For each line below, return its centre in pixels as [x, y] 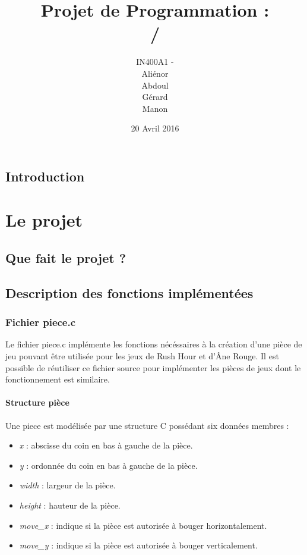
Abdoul [155, 85]
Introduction [45, 176]
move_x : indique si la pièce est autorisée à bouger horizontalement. [143, 525]
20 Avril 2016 [155, 128]
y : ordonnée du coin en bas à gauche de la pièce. [108, 465]
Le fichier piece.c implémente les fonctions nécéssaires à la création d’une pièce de [154, 344]
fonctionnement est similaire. [58, 379]
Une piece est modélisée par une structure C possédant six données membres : [147, 425]
